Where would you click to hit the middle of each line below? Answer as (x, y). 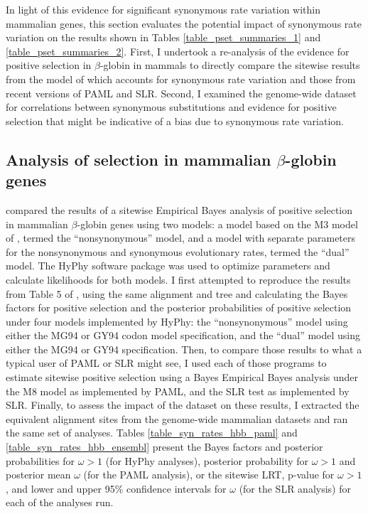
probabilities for (40, 460)
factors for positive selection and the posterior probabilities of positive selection (179, 307)
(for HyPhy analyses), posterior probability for (207, 460)
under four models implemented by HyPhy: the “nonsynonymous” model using (177, 321)
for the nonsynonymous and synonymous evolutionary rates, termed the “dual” (178, 251)
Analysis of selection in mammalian (139, 159)
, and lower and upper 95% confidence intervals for (116, 488)
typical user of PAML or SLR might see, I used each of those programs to (166, 363)
